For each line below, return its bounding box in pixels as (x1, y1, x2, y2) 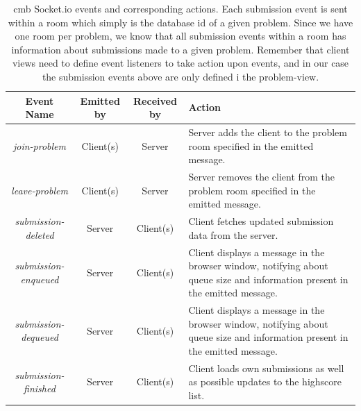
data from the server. (188, 227, 278, 242)
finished (24, 381, 56, 396)
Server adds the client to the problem (188, 125, 347, 139)
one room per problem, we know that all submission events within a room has (15, 28, 346, 43)
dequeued (21, 330, 58, 344)
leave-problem (11, 183, 68, 197)
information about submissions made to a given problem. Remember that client (11, 42, 350, 56)
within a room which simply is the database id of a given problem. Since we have (8, 15, 353, 29)
